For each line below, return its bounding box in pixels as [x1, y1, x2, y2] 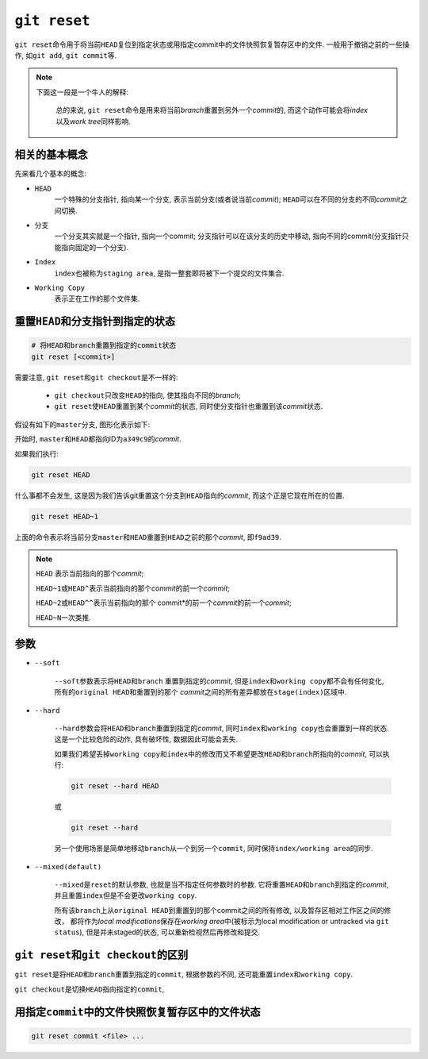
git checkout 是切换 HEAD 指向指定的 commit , [14, 984, 165, 994]
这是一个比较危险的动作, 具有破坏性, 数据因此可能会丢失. [54, 734, 238, 744]
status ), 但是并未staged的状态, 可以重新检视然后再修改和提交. [54, 927, 261, 937]
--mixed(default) [34, 862, 102, 871]
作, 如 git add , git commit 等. [14, 50, 117, 60]
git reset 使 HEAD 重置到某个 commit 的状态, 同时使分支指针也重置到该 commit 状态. [54, 402, 323, 411]
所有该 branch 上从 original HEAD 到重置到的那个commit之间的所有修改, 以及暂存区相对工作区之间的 [54, 905, 384, 915]
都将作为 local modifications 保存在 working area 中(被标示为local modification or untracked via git [70, 917, 390, 926]
